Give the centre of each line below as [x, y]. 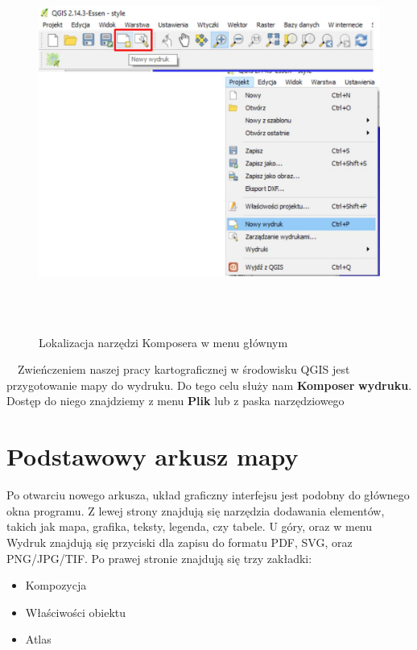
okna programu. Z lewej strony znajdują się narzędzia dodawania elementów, [196, 510]
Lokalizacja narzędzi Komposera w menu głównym [163, 342]
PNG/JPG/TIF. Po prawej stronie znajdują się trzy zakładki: [159, 558]
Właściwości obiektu [76, 612]
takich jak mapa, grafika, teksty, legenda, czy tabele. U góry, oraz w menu [190, 526]
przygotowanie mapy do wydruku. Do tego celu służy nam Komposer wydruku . [209, 385]
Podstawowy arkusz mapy [153, 456]
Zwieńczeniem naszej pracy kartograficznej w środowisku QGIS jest [184, 369]
